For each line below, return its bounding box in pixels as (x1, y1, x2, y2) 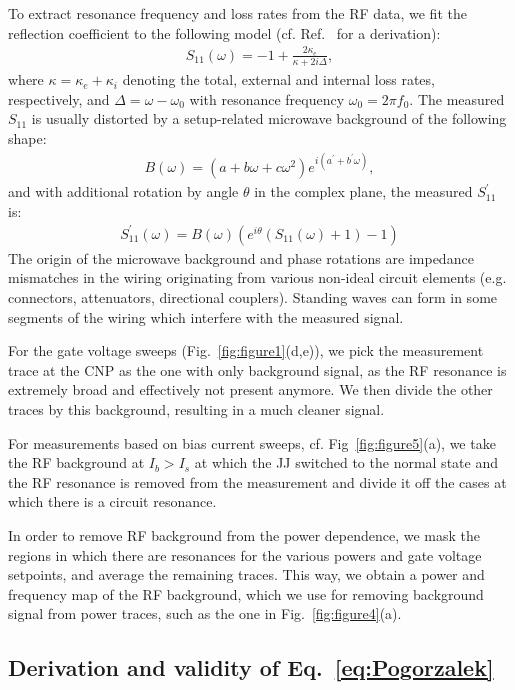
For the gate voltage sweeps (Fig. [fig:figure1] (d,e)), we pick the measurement (8, 340, 484, 361)
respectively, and (8, 88, 110, 109)
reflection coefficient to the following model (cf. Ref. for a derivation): (8, 22, 441, 43)
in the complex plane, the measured (254, 181, 473, 202)
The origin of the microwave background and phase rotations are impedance (8, 247, 474, 268)
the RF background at (8, 452, 145, 473)
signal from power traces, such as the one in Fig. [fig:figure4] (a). (8, 603, 402, 624)
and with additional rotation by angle (8, 181, 239, 202)
